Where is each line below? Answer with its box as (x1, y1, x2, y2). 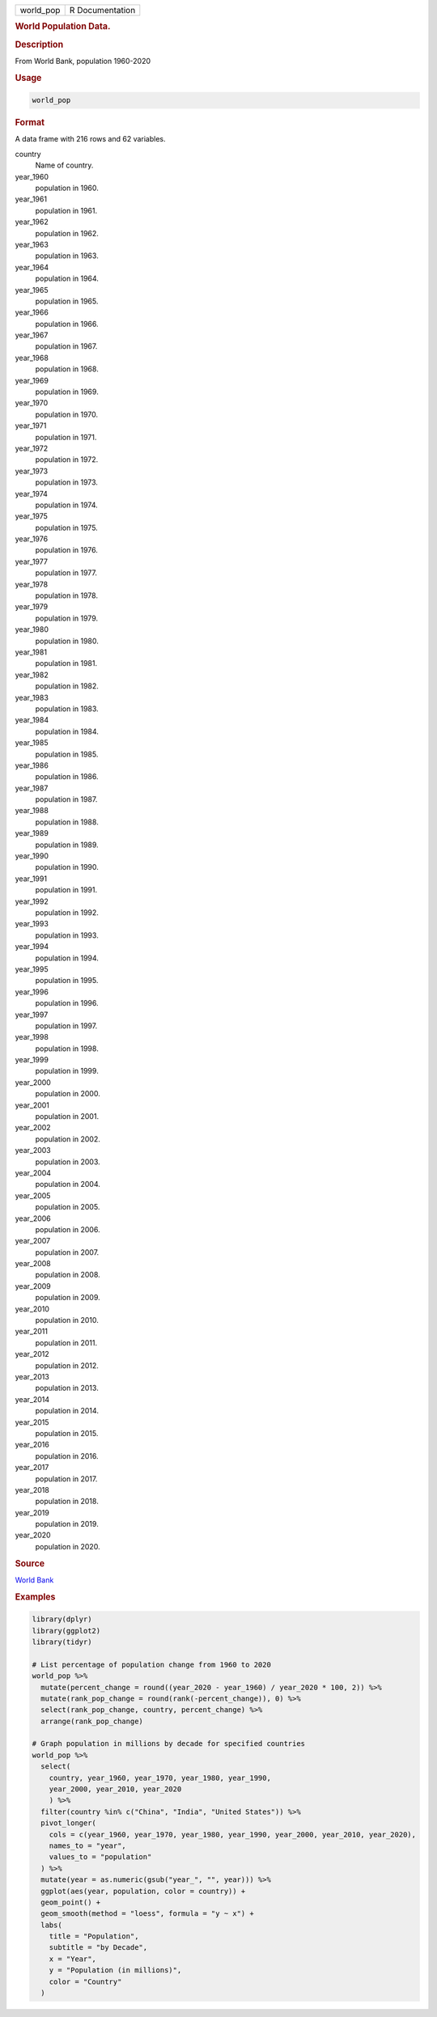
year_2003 (15, 1146, 52, 1155)
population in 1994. (35, 953, 99, 963)
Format (15, 117, 45, 129)
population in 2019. (35, 1519, 99, 1529)
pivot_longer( (40, 1819, 97, 1828)
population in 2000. (35, 1089, 100, 1099)
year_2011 (15, 1327, 49, 1337)
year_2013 (15, 1372, 50, 1381)
